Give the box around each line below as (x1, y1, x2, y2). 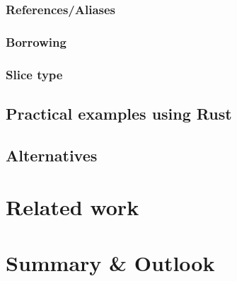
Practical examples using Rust (6, 102, 232, 124)
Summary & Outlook (6, 248, 215, 277)
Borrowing (6, 33, 67, 50)
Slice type (6, 65, 63, 83)
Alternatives (6, 144, 98, 166)
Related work (6, 193, 139, 222)
